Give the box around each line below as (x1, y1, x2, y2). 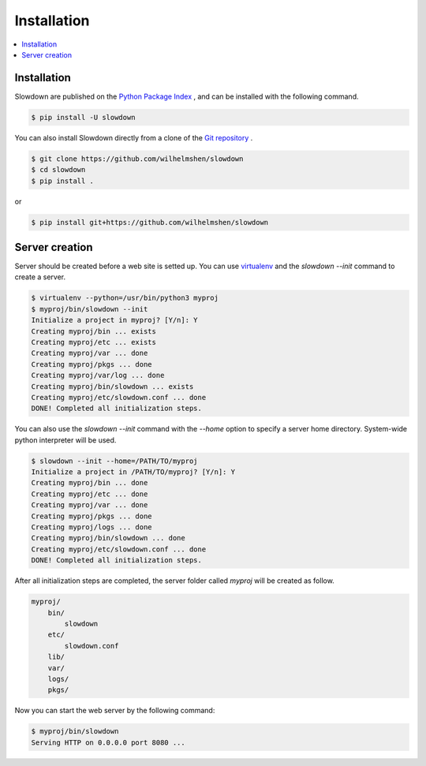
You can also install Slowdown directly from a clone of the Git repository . (14, 133, 253, 142)
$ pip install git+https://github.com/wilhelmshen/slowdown (31, 218, 269, 226)
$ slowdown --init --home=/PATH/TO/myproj (31, 456, 198, 465)
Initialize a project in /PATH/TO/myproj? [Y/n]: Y (31, 468, 236, 476)
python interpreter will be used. (14, 435, 117, 445)
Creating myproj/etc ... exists (31, 338, 157, 346)
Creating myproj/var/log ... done (31, 371, 165, 380)
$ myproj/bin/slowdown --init (31, 305, 148, 313)
